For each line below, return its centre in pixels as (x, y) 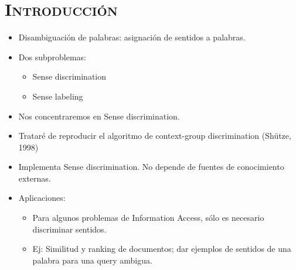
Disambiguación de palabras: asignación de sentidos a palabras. (132, 37)
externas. (35, 178)
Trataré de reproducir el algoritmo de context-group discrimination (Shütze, (155, 136)
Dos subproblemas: (52, 57)
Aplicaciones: (42, 198)
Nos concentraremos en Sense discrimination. (99, 116)
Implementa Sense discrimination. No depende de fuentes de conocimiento (151, 167)
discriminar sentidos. (69, 229)
